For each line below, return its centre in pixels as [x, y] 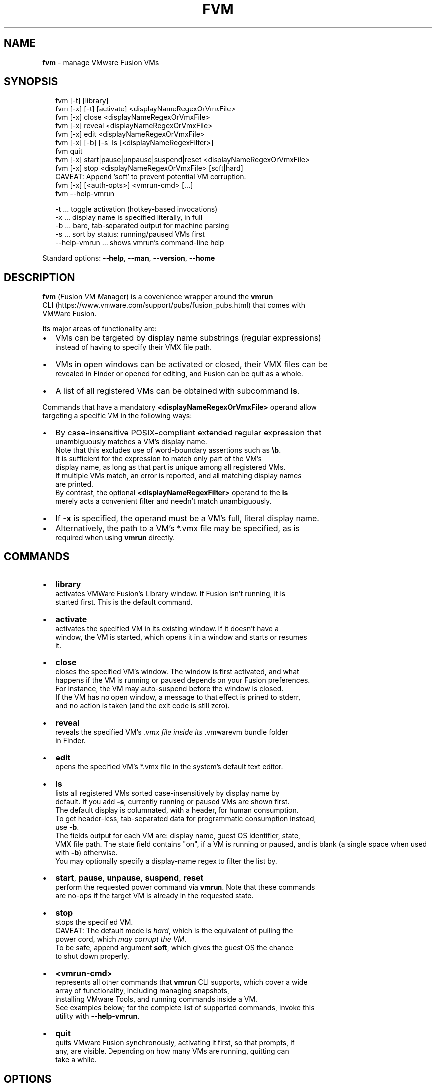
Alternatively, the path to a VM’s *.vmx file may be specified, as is [177, 528]
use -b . [67, 827]
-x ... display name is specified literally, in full [129, 217]
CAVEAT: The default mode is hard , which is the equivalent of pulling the [174, 931]
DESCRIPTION [40, 277]
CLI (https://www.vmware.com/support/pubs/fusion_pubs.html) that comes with [174, 305]
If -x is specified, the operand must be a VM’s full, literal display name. [187, 518]
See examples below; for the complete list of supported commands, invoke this [185, 1008]
